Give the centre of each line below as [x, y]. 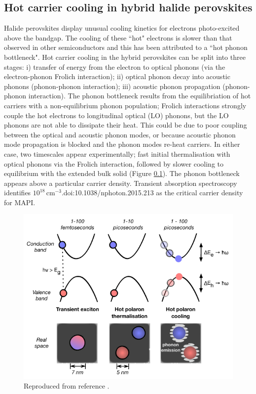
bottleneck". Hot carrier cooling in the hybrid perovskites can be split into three [125, 57]
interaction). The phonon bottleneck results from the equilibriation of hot [140, 96]
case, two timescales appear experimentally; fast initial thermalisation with [117, 153]
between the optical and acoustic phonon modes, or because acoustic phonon [120, 134]
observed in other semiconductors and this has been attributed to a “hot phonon [126, 47]
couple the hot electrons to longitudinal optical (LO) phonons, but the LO [116, 115]
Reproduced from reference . [67, 386]
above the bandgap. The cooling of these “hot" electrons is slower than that [118, 37]
